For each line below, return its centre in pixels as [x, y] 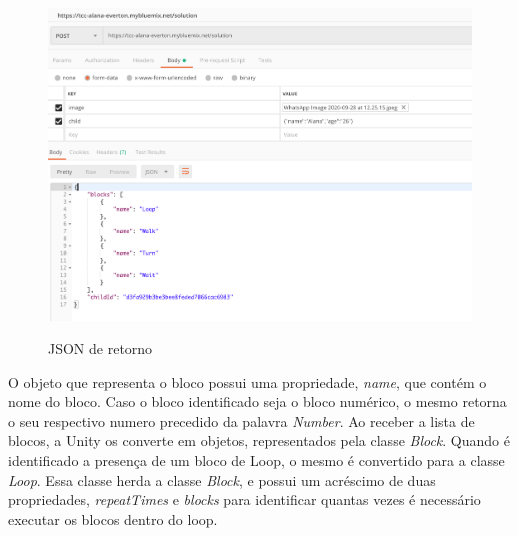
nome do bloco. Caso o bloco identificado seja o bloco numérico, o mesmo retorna [257, 401]
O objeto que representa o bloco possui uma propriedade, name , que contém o [247, 381]
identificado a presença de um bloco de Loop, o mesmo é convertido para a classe [256, 460]
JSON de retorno [100, 348]
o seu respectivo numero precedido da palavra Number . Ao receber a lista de [241, 420]
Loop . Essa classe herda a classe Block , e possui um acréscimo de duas [222, 479]
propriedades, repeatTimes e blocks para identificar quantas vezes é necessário [244, 499]
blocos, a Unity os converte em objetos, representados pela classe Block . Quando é [259, 440]
